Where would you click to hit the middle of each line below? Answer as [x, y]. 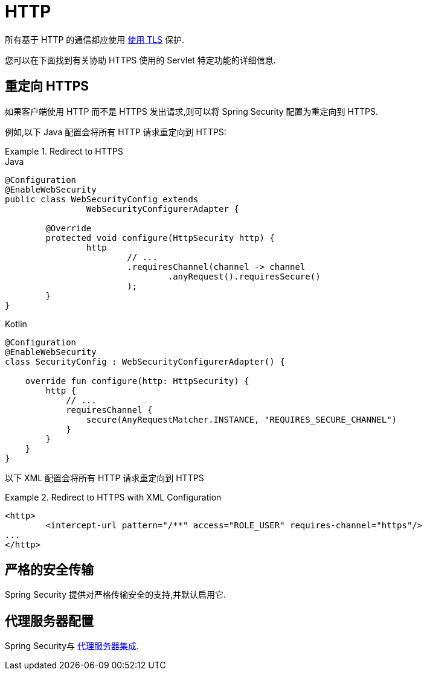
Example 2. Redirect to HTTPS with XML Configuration [113, 497]
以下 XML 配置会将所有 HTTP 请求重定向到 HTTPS [104, 478]
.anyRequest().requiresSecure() [244, 276]
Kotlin [16, 324]
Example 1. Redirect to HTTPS [64, 151]
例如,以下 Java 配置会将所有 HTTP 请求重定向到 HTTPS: [116, 132]
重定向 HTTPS [47, 86]
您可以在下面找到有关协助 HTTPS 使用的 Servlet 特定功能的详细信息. [140, 60]
